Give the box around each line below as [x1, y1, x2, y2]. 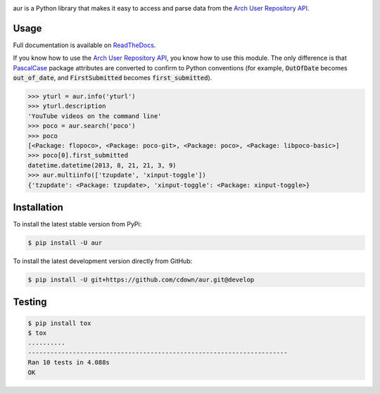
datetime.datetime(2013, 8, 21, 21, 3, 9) [27, 161, 177, 169]
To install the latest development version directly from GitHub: [13, 257, 193, 265]
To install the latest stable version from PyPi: [13, 220, 142, 229]
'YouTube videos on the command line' [27, 112, 162, 120]
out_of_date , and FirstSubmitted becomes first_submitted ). [13, 74, 213, 82]
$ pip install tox [27, 319, 91, 327]
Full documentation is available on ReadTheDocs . [13, 41, 156, 49]
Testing [13, 296, 47, 308]
